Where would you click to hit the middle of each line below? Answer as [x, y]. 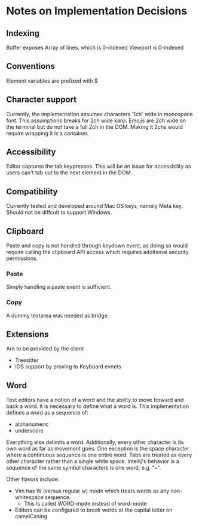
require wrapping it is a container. [48, 133]
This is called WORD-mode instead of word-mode [85, 504]
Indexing [23, 33]
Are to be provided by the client [45, 349]
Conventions [31, 66]
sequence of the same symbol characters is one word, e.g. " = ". [84, 468]
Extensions [27, 335]
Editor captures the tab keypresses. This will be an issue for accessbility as [99, 167]
